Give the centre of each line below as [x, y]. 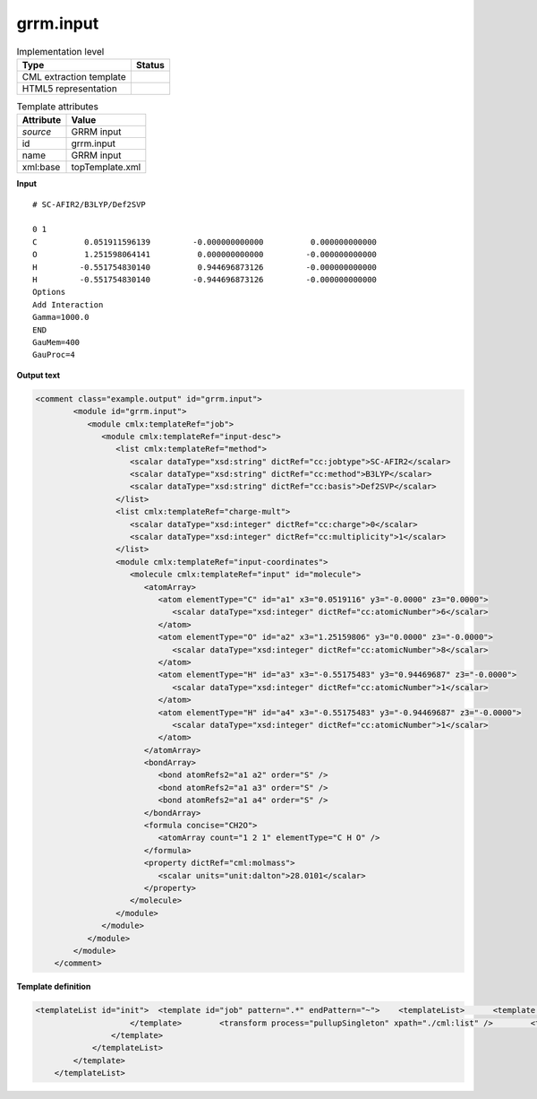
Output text [38, 375]
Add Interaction [68, 304]
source [37, 132]
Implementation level [60, 51]
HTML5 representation [70, 88]
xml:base [41, 168]
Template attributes [57, 107]
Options [49, 292]
